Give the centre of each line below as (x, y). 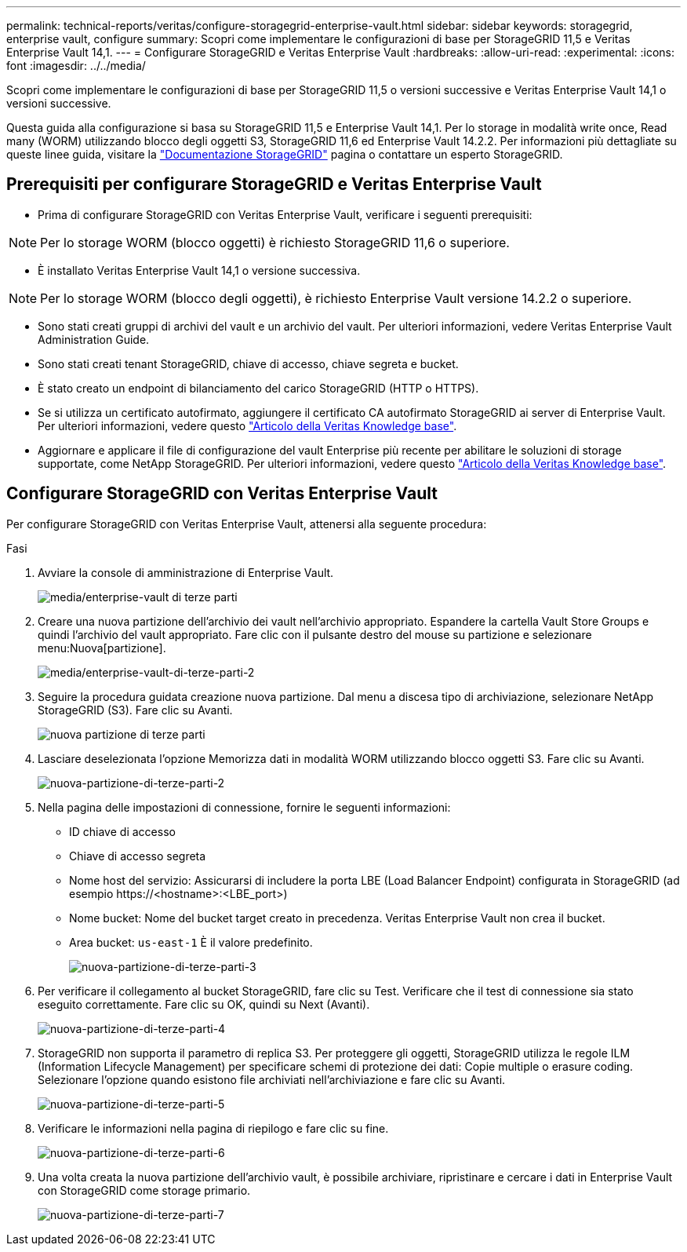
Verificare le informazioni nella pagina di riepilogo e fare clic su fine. (213, 1128)
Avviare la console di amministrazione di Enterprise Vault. (186, 572)
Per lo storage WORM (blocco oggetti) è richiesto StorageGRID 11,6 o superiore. (275, 242)
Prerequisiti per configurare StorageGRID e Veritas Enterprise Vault (274, 184)
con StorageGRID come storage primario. (144, 1190)
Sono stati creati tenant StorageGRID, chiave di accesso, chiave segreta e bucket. (248, 363)
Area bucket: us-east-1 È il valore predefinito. (191, 942)
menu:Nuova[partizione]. (102, 648)
